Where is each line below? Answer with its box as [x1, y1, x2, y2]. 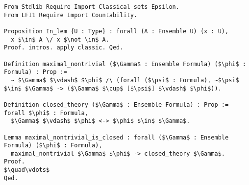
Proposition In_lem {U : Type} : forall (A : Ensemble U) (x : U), [4, 27, 229, 35]
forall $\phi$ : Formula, [4, 109, 88, 116]
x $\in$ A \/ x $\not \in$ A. [11, 36, 109, 43]
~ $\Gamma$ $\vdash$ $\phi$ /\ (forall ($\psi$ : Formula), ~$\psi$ [11, 76, 239, 84]
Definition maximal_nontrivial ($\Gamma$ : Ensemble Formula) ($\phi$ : [4, 60, 246, 68]
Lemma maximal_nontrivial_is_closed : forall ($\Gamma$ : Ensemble [4, 134, 229, 141]
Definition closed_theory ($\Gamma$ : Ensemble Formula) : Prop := [4, 101, 229, 108]
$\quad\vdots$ [4, 166, 50, 174]
